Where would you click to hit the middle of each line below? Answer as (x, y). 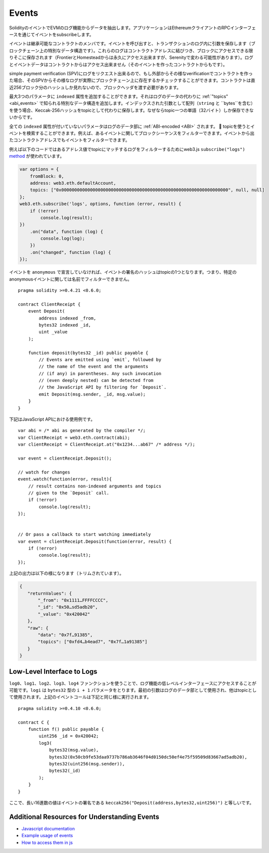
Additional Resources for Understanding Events (84, 817)
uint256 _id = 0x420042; (69, 736)
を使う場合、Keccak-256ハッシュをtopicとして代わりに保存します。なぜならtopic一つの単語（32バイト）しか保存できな (132, 110)
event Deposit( (46, 311)
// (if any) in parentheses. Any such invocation (100, 373)
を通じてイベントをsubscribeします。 (56, 34)
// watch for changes (44, 472)
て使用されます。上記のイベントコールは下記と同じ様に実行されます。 (80, 697)
